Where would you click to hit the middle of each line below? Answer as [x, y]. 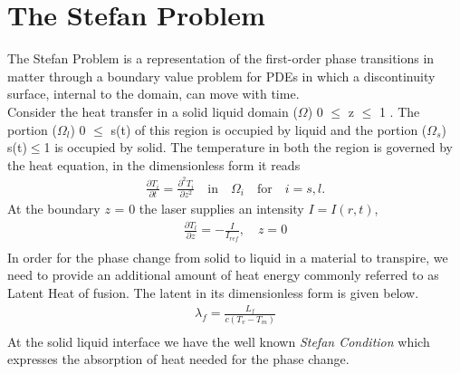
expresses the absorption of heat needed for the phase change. [178, 359]
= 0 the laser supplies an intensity [209, 209]
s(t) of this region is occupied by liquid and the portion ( [269, 129]
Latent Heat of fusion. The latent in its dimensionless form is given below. [213, 292]
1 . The [399, 111]
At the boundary [54, 209]
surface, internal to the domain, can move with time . [153, 94]
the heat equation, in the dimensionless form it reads [154, 164]
